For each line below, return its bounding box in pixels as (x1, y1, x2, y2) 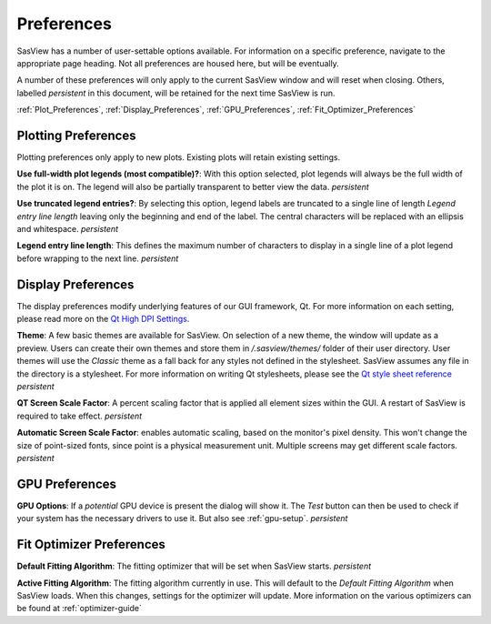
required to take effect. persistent (16, 410, 143, 421)
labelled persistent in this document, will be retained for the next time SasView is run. (16, 87, 336, 98)
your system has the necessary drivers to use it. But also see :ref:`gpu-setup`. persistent (16, 513, 348, 524)
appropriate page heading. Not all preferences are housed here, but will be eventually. (16, 57, 340, 68)
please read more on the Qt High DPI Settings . (16, 314, 190, 325)
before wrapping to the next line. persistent (16, 253, 179, 264)
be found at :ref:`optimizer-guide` (16, 603, 143, 614)
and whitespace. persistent (16, 223, 118, 234)
